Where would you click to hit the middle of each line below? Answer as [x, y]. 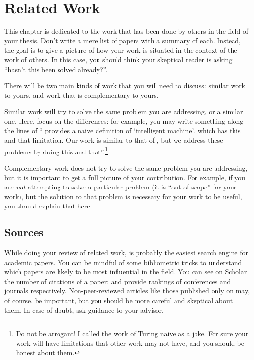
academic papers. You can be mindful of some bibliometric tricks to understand [123, 262]
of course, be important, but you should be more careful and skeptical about [119, 300]
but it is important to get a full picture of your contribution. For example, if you [125, 177]
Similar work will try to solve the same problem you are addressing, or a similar [124, 111]
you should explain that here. [48, 206]
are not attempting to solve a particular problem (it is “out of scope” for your [121, 187]
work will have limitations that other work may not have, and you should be [130, 343]
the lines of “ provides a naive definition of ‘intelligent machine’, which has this [123, 130]
